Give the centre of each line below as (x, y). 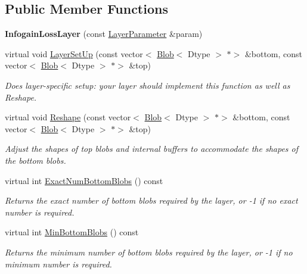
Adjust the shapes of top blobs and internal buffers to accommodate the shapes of (152, 149)
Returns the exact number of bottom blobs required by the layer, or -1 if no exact (151, 200)
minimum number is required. (58, 264)
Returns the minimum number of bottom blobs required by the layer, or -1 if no (149, 252)
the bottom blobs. (35, 160)
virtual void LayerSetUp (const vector (74, 53)
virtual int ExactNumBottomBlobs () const (84, 180)
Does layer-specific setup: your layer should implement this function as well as (148, 85)
